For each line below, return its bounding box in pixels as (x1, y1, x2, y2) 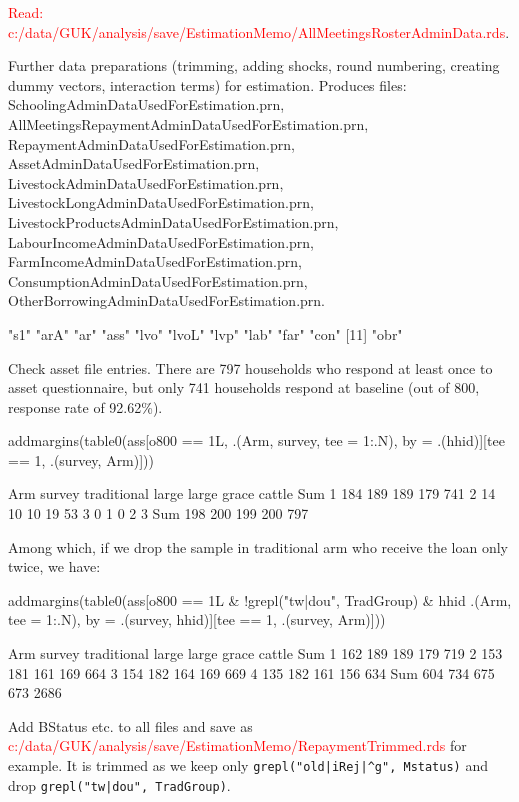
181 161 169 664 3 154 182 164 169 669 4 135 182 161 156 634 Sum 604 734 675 (8, 662, 495, 683)
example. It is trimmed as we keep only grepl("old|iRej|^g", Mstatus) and (8, 755, 488, 775)
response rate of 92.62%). (8, 396, 163, 417)
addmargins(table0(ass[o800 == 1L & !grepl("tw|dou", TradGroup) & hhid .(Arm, (8, 589, 512, 610)
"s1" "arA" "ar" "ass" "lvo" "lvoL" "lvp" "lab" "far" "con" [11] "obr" (8, 323, 403, 344)
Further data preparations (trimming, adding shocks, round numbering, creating (8, 55, 500, 76)
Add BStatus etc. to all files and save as (8, 715, 253, 736)
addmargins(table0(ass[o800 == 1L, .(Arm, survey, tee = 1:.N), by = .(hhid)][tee (8, 430, 505, 451)
